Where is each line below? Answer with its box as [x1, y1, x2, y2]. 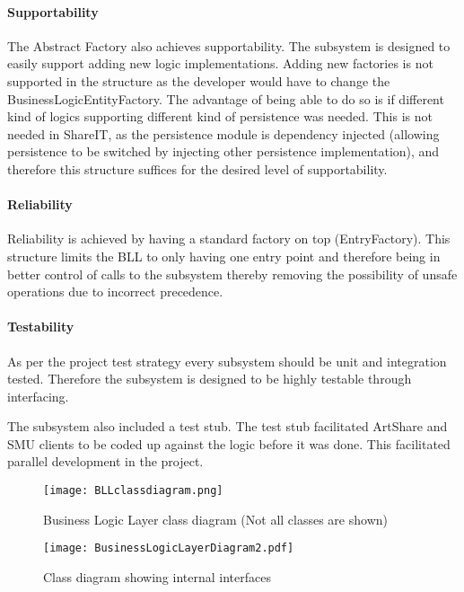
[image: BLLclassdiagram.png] [43, 484, 223, 498]
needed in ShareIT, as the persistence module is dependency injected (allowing [7, 124, 440, 143]
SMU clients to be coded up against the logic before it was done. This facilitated [7, 434, 451, 453]
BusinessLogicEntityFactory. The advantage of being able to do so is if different [7, 89, 444, 108]
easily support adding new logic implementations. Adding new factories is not [7, 54, 433, 73]
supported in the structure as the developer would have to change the [7, 71, 390, 90]
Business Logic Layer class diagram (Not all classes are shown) [43, 509, 388, 528]
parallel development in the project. [7, 452, 204, 471]
